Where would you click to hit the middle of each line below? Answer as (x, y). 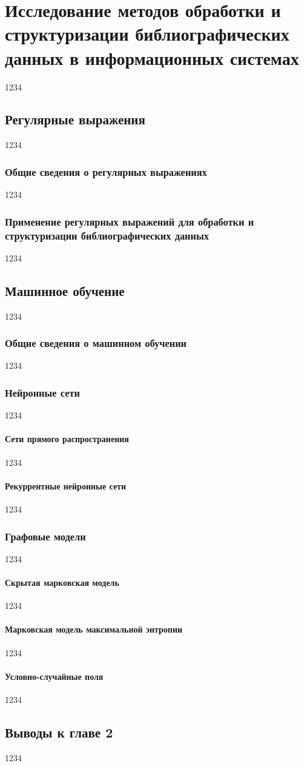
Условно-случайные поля (54, 676)
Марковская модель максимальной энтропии (94, 629)
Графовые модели (45, 536)
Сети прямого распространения (67, 439)
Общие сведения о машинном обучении (96, 343)
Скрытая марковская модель (62, 583)
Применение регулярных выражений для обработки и (130, 221)
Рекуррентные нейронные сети (66, 485)
